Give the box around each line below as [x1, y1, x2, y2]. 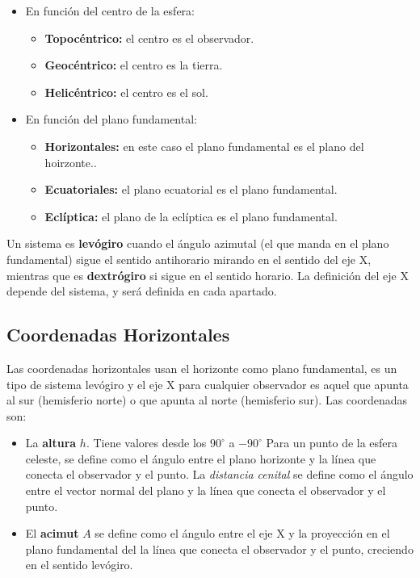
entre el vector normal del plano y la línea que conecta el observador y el [25, 482, 386, 499]
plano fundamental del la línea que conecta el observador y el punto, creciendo [25, 540, 414, 557]
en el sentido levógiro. [25, 556, 133, 573]
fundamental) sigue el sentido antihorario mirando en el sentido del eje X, [6, 250, 372, 267]
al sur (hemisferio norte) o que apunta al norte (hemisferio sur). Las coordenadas [6, 392, 407, 408]
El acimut [25, 525, 79, 542]
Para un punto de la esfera [266, 434, 398, 451]
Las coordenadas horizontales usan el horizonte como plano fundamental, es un [6, 359, 397, 376]
